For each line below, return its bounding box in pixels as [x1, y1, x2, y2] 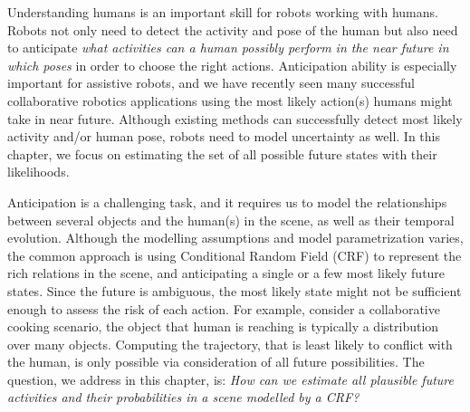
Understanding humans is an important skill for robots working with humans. [7, 3, 438, 21]
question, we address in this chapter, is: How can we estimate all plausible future [7, 369, 454, 388]
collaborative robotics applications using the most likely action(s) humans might [7, 91, 453, 110]
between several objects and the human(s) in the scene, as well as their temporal [7, 210, 455, 229]
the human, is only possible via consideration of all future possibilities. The [7, 352, 425, 371]
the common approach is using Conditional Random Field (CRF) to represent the [7, 245, 462, 264]
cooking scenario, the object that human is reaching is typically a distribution [7, 317, 439, 336]
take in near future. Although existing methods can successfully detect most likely [7, 109, 463, 128]
